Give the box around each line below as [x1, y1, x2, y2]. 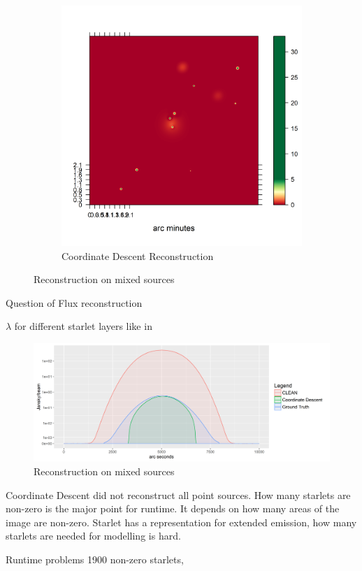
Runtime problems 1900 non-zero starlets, [6, 551, 184, 566]
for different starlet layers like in [14, 319, 152, 333]
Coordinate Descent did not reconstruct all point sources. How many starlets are [6, 487, 351, 502]
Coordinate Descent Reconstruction [61, 248, 214, 263]
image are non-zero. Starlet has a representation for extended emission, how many [6, 514, 357, 529]
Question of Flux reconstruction [6, 295, 143, 310]
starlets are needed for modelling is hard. [6, 528, 181, 543]
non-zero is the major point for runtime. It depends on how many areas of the [6, 501, 340, 516]
